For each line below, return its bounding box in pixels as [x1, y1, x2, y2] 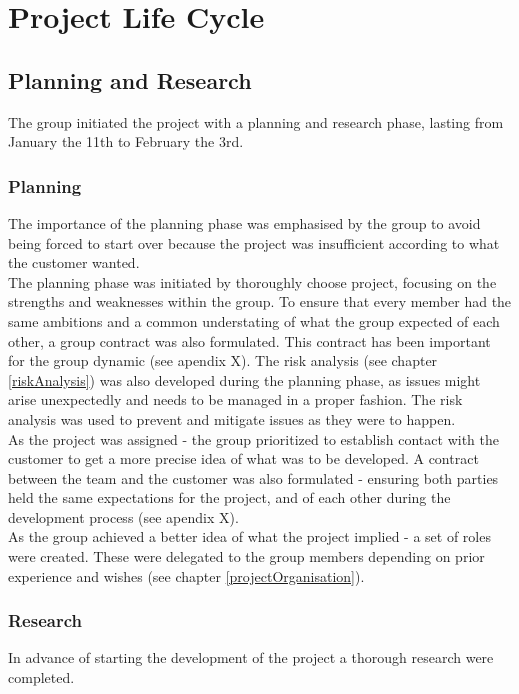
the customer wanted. [8, 252, 140, 273]
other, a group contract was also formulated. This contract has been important [8, 330, 491, 351]
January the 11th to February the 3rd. [8, 131, 244, 152]
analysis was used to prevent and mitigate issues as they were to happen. [8, 408, 456, 429]
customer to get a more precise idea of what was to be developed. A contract [8, 448, 479, 469]
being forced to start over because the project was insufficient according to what [8, 232, 500, 253]
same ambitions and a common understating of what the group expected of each [8, 310, 500, 331]
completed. [8, 667, 75, 688]
